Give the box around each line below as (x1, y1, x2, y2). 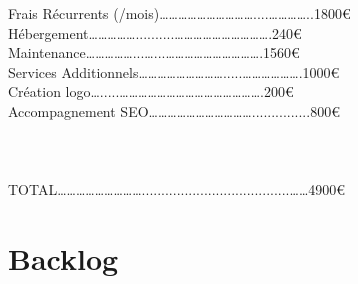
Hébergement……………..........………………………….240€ (8, 22, 302, 43)
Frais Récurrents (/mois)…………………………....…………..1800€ (8, 3, 351, 23)
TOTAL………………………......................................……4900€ (8, 179, 346, 200)
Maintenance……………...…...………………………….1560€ (8, 42, 300, 63)
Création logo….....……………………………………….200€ (8, 81, 294, 102)
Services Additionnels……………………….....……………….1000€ (8, 61, 340, 82)
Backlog (8, 238, 119, 279)
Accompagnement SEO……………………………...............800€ (8, 100, 340, 121)
